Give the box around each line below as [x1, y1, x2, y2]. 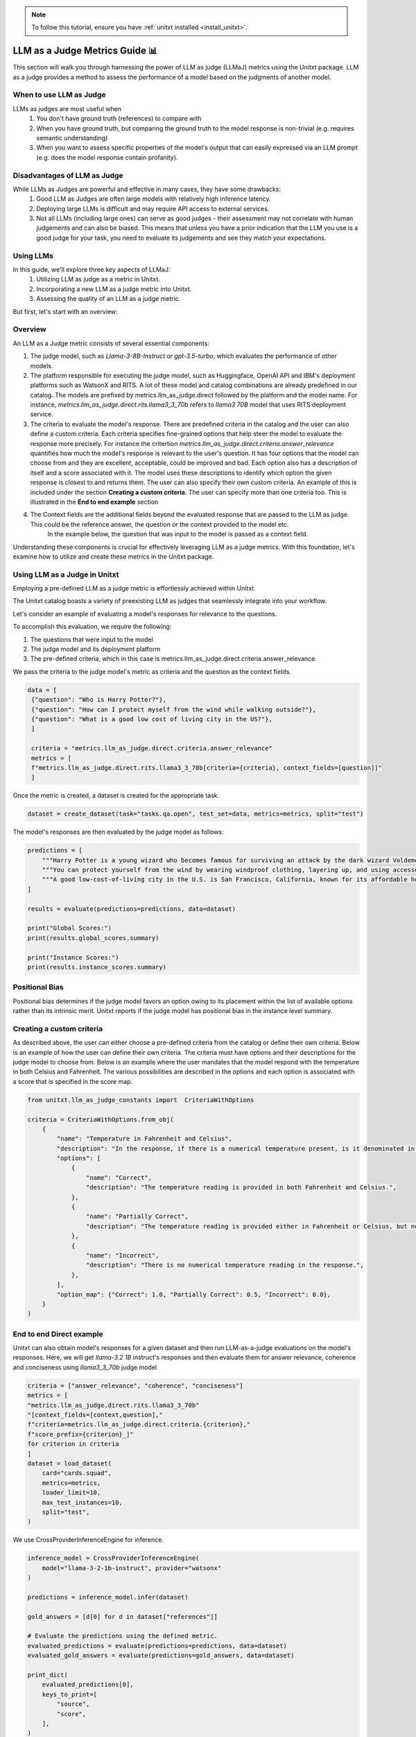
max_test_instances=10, [42, 1498, 123, 1506]
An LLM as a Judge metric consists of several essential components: [12, 339, 209, 347]
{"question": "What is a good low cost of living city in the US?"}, [31, 715, 273, 723]
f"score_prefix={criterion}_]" [27, 1430, 135, 1438]
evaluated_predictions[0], [42, 1681, 135, 1688]
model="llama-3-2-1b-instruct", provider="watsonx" [42, 1564, 222, 1572]
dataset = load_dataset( [27, 1459, 112, 1467]
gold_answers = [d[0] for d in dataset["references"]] [27, 1613, 218, 1620]
